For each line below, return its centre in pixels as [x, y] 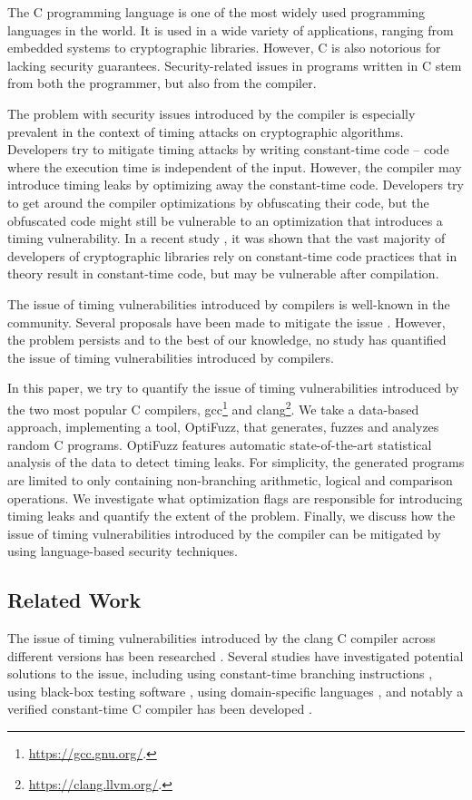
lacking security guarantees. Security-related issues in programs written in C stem [235, 65]
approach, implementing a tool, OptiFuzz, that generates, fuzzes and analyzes [223, 427]
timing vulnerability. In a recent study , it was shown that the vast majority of [226, 238]
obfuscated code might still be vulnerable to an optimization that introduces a [225, 220]
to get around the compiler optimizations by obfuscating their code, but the [218, 202]
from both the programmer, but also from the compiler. [162, 83]
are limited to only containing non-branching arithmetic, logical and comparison [230, 479]
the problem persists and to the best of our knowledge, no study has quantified [227, 340]
